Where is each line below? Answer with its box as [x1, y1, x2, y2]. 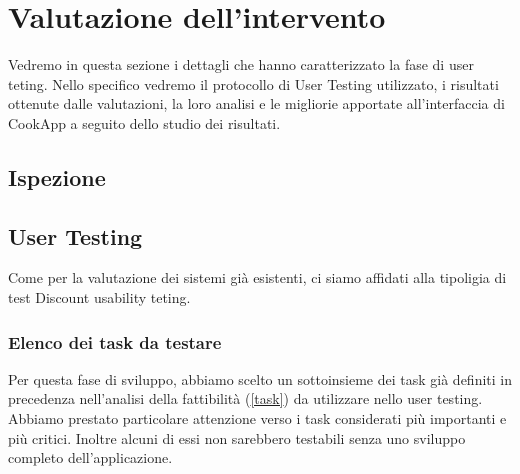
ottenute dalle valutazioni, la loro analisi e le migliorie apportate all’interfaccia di [8, 93, 505, 114]
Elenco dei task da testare [8, 329, 222, 354]
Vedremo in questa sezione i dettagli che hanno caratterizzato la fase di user [8, 54, 474, 75]
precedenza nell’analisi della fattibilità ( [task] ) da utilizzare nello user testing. [8, 388, 483, 409]
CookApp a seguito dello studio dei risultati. [8, 112, 281, 133]
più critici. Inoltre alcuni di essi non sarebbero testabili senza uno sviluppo [8, 427, 466, 448]
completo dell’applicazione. [8, 447, 173, 468]
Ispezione [8, 161, 106, 192]
